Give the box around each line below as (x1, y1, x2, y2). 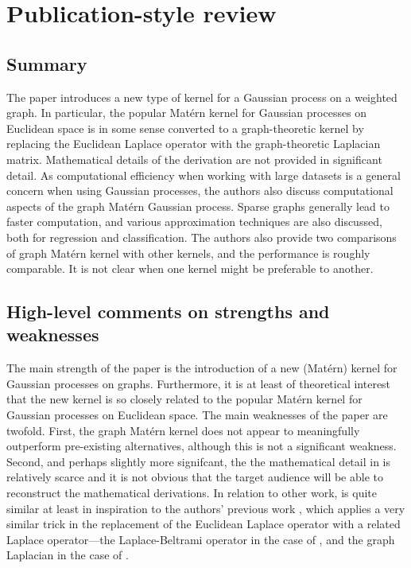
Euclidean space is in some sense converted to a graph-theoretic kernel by (6, 119, 364, 136)
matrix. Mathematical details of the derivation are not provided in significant (6, 150, 382, 167)
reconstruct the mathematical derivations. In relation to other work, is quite (6, 484, 377, 501)
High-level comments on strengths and (6, 299, 330, 324)
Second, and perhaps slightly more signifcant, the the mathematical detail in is (6, 453, 391, 469)
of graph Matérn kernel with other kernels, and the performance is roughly (6, 244, 370, 261)
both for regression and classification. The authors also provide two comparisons (6, 228, 397, 245)
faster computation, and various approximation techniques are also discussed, (6, 213, 382, 230)
